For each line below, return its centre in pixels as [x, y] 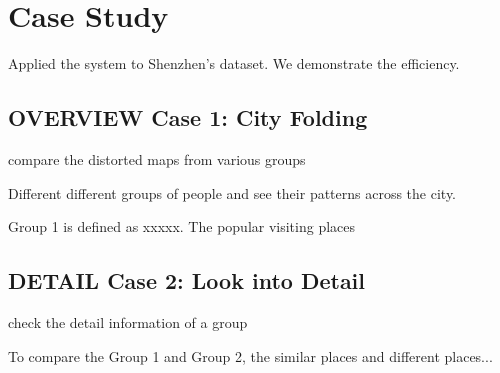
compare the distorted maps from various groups [157, 158]
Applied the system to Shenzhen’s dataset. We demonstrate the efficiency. [234, 63]
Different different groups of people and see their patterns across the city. [232, 192]
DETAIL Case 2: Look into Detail [187, 280]
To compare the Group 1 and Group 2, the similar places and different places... [250, 355]
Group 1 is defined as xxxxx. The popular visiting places [182, 226]
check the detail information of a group [128, 321]
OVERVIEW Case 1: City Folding [188, 117]
